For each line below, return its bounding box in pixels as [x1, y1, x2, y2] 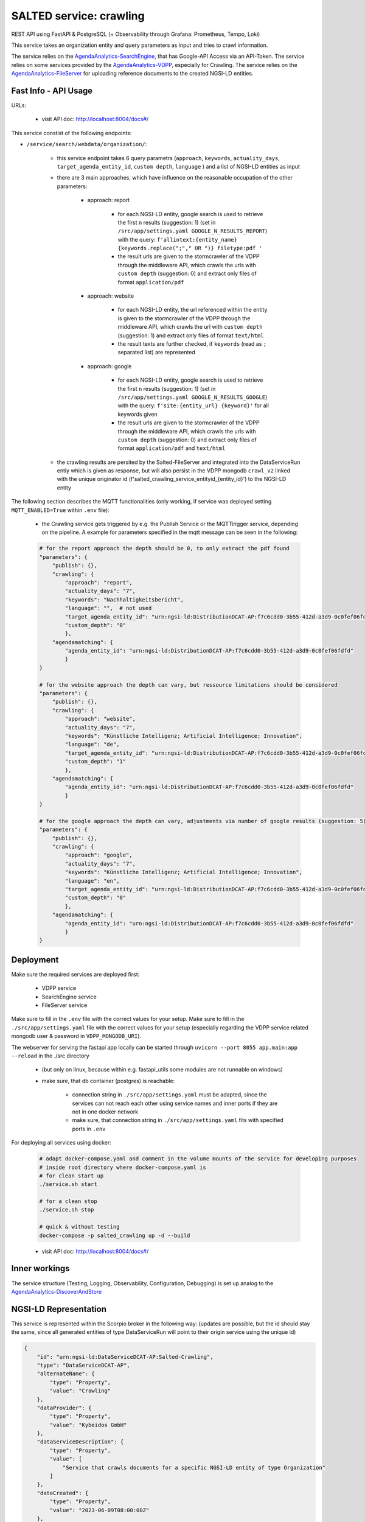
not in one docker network [72, 1108, 139, 1115]
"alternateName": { [36, 1370, 96, 1377]
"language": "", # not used [64, 605, 152, 612]
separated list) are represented [117, 349, 196, 356]
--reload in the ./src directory [11, 1052, 89, 1059]
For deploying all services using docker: [11, 1139, 112, 1146]
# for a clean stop [39, 1198, 97, 1205]
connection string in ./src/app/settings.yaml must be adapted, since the [72, 1091, 267, 1098]
